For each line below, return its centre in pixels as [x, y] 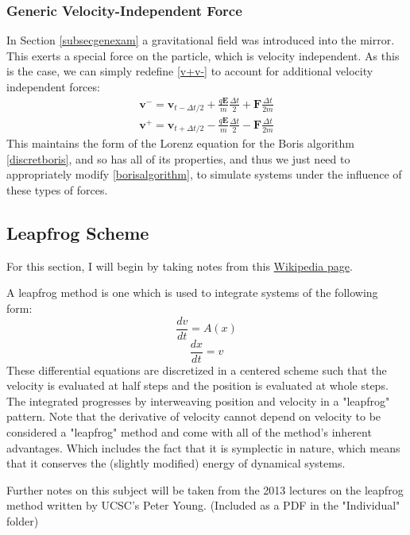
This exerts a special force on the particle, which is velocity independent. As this [203, 55]
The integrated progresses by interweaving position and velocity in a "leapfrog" [198, 400]
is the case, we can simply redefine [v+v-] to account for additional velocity [190, 71]
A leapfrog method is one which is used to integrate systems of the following [192, 293]
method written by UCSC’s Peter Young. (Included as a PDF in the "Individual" [203, 505]
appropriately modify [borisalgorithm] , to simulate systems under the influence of [204, 174]
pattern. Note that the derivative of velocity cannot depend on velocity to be [194, 416]
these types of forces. [57, 189]
